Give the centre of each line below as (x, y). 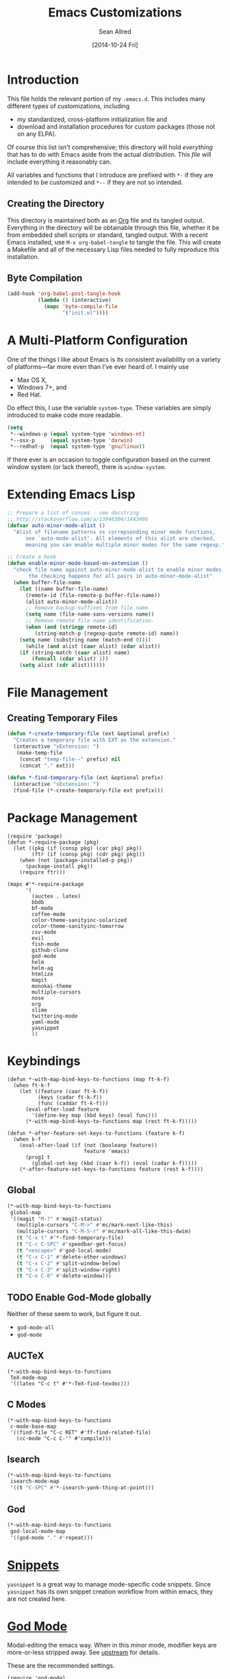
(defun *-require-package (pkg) (53, 842)
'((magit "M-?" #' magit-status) (56, 1219)
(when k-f (27, 1139)
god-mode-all (36, 1328)
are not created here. (37, 1599)
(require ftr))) (43, 872)
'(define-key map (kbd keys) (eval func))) (94, 1115)
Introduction (43, 79)
